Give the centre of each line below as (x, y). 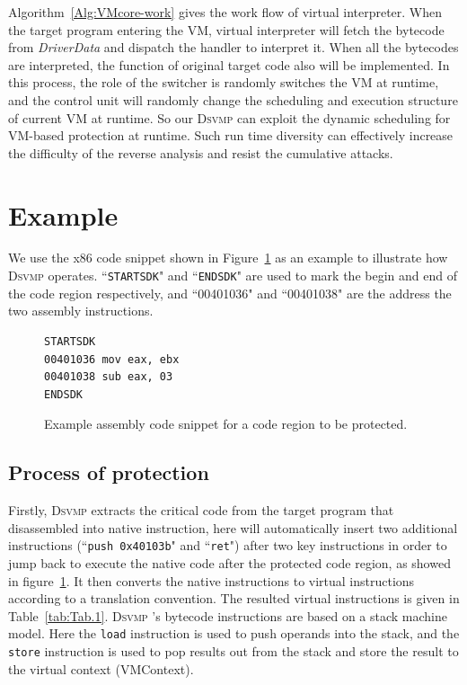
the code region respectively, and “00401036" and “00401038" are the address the (230, 293)
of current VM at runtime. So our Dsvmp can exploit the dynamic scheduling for (229, 117)
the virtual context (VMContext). (101, 668)
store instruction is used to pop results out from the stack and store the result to (233, 650)
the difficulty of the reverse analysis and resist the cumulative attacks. (201, 152)
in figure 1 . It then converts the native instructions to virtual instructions (211, 580)
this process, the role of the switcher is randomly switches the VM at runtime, (224, 82)
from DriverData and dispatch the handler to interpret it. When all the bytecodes (233, 47)
